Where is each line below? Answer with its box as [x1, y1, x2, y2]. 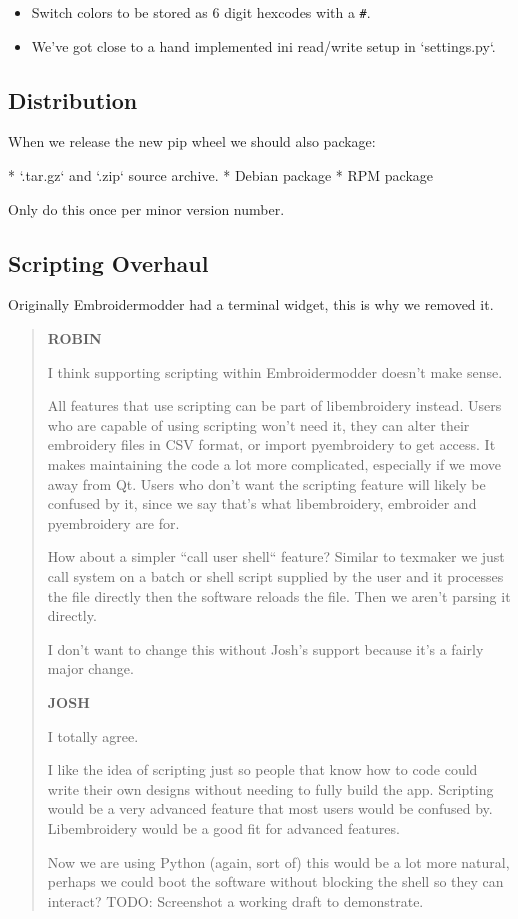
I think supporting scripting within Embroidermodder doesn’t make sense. [47, 361, 503, 382]
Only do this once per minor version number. [8, 198, 285, 219]
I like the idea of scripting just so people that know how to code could [47, 759, 478, 780]
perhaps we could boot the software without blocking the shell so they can [47, 871, 504, 892]
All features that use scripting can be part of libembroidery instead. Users [47, 395, 502, 416]
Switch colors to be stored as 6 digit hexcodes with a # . [31, 2, 371, 22]
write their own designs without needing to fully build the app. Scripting [47, 778, 494, 799]
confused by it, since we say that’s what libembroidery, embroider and [47, 493, 477, 514]
